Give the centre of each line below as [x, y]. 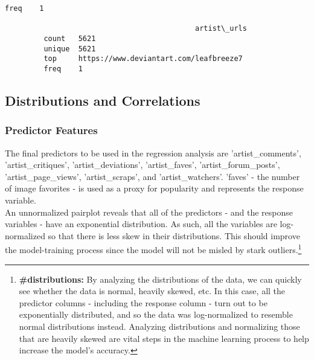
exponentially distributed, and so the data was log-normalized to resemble [156, 314]
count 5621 [70, 38]
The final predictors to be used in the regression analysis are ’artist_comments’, [153, 153]
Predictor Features [51, 130]
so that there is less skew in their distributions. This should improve [174, 235]
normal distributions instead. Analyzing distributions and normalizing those [159, 326]
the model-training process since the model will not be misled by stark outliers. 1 [153, 249]
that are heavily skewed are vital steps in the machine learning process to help [164, 338]
